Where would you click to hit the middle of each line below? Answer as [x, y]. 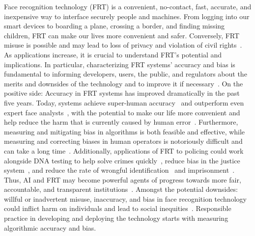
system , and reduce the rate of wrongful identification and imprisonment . [119, 170]
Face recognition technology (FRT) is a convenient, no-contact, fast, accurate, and [128, 6]
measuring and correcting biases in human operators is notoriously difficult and [123, 141]
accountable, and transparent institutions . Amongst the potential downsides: [121, 189]
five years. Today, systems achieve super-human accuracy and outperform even [124, 102]
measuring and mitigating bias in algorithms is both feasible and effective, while [125, 131]
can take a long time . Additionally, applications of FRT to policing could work [124, 150]
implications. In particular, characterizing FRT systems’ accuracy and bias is [120, 64]
